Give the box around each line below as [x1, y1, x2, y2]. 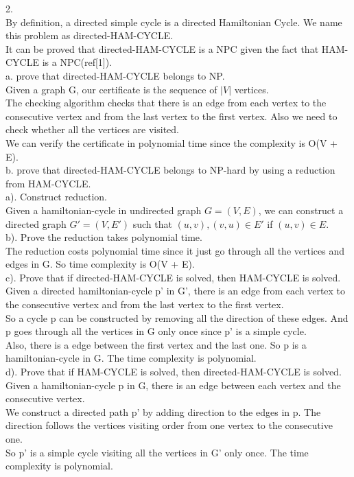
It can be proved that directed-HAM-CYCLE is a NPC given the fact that [5, 41, 319, 56]
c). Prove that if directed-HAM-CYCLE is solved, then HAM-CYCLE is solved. [5, 270, 341, 284]
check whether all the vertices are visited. [5, 122, 180, 137]
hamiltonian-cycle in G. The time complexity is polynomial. [5, 351, 257, 365]
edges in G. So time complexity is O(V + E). [5, 257, 195, 271]
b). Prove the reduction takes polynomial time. [5, 230, 202, 244]
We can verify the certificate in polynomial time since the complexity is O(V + [5, 135, 338, 150]
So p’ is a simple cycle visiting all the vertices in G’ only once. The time [5, 445, 309, 459]
